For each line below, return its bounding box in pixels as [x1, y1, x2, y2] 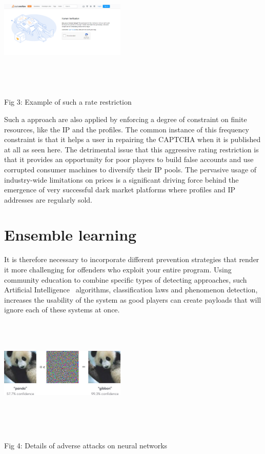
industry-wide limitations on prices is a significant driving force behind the [4, 174, 239, 185]
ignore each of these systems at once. [4, 304, 120, 315]
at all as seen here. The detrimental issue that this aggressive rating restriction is [4, 144, 259, 154]
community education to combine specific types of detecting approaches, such [4, 274, 247, 285]
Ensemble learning [4, 224, 137, 245]
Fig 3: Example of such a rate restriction [4, 96, 132, 107]
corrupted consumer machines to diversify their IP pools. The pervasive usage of [4, 164, 257, 174]
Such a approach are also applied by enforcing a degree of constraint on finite [4, 113, 247, 124]
